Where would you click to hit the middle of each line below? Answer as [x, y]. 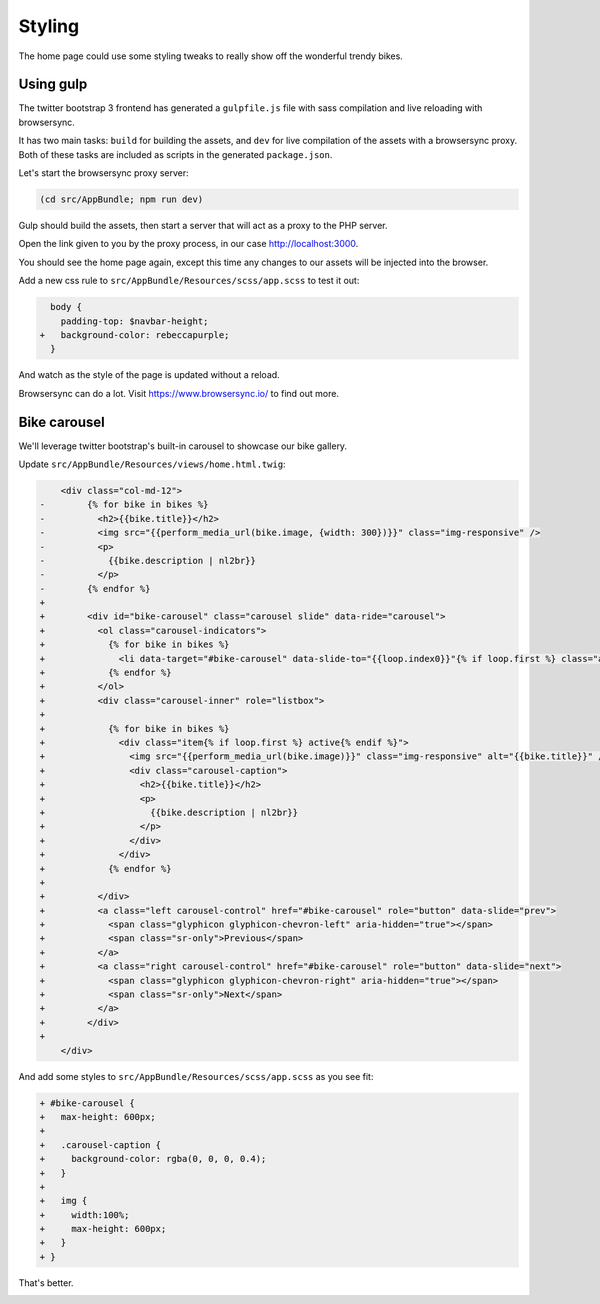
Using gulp [53, 84]
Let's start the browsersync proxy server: [103, 173]
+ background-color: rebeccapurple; [134, 334]
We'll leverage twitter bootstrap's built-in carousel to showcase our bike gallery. [183, 446]
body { [66, 307]
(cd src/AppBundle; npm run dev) [121, 199]
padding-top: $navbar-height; [134, 321]
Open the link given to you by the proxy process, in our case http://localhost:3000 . [188, 244]
